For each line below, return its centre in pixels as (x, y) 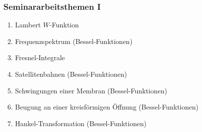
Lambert (28, 25)
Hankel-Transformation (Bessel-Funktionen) (81, 123)
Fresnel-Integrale (40, 57)
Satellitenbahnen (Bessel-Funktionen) (71, 74)
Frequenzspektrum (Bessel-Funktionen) (74, 41)
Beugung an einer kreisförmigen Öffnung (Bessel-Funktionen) (107, 107)
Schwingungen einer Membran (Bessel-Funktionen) (91, 90)
